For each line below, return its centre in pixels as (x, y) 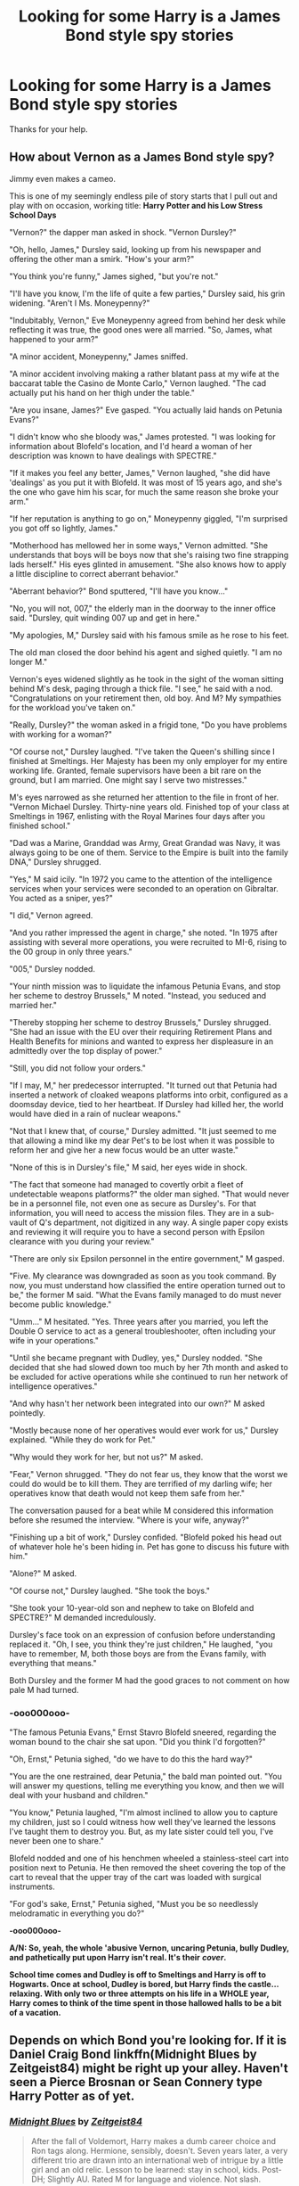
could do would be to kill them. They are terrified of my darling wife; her (141, 1483)
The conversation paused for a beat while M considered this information (141, 1510)
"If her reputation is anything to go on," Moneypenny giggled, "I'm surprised (149, 518)
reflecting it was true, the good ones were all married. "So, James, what (141, 329)
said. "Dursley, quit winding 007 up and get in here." (105, 618)
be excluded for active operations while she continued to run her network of (149, 1377)
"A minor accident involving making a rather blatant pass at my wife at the (145, 374)
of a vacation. (35, 2013)
